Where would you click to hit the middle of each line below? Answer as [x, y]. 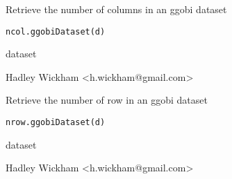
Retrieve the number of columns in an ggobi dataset [116, 9]
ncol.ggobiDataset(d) [56, 31]
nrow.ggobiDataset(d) [56, 123]
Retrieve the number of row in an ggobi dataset [107, 100]
